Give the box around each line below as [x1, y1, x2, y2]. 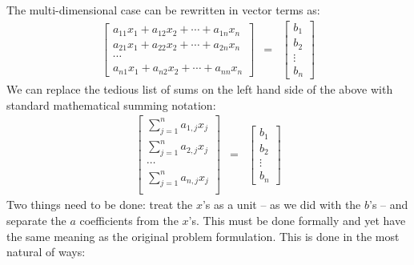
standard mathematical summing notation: [6, 96, 216, 113]
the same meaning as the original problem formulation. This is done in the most [6, 227, 400, 244]
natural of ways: [6, 243, 86, 260]
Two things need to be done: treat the [6, 196, 193, 213]
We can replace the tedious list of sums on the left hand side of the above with [6, 81, 393, 98]
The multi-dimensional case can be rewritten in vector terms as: [6, 2, 320, 18]
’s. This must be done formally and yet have [188, 212, 406, 228]
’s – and [369, 196, 408, 213]
